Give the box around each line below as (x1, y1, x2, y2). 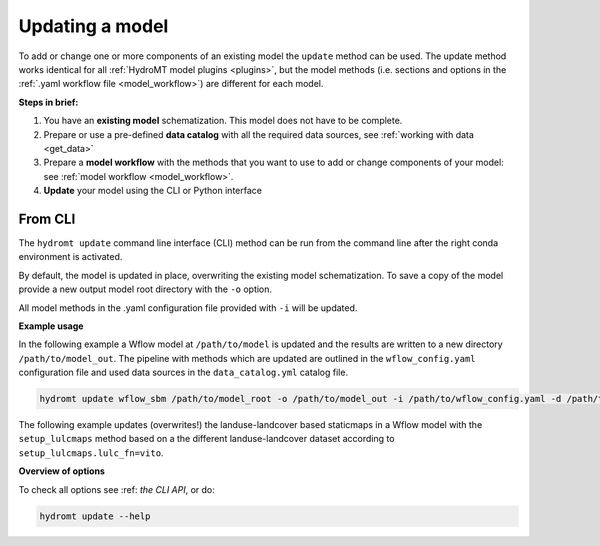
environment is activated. (18, 251, 123, 263)
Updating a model (18, 15, 169, 37)
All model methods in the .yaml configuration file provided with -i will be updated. (18, 301, 358, 314)
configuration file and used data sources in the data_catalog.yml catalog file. (18, 366, 349, 379)
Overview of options (18, 465, 105, 477)
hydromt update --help (39, 510, 151, 522)
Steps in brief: (18, 96, 79, 108)
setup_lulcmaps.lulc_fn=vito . (18, 446, 164, 459)
